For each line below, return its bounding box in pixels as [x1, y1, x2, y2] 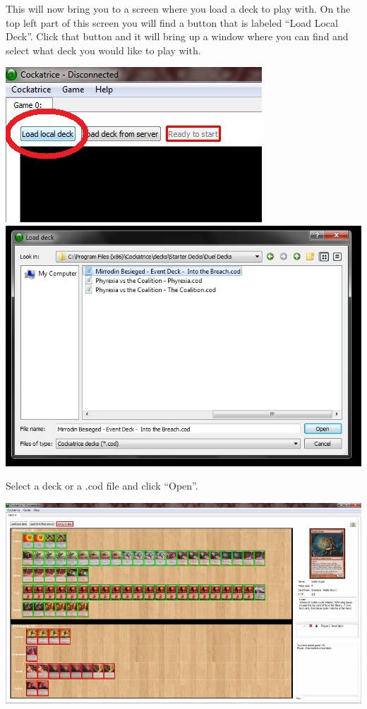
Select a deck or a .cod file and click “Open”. [6, 478, 198, 493]
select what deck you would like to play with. [6, 42, 201, 57]
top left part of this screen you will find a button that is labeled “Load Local [6, 15, 338, 30]
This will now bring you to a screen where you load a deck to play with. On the [6, 1, 351, 16]
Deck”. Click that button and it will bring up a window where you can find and [6, 29, 349, 44]
